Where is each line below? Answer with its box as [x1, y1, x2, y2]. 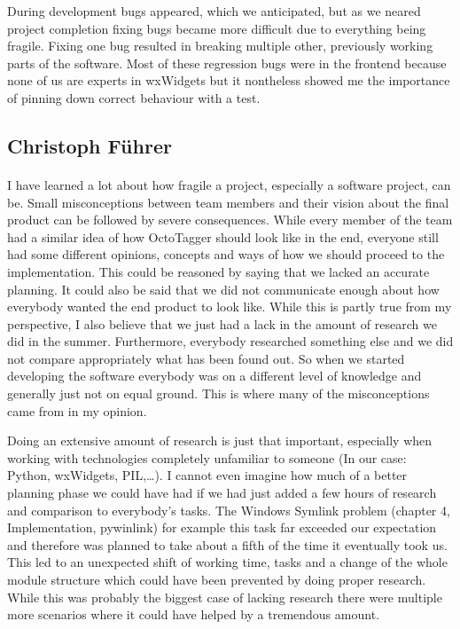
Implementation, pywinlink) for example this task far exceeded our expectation [7, 518, 437, 537]
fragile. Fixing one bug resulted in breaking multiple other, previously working [7, 36, 433, 55]
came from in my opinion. [7, 401, 147, 420]
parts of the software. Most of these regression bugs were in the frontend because [7, 53, 447, 72]
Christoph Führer [7, 131, 172, 159]
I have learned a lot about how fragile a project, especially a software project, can [7, 175, 451, 193]
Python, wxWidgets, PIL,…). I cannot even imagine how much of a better [7, 466, 408, 484]
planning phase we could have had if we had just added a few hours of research [7, 484, 437, 502]
